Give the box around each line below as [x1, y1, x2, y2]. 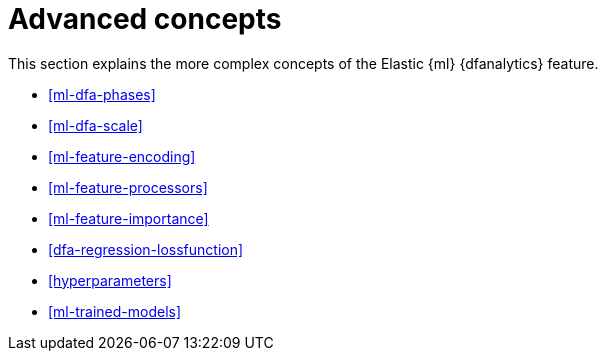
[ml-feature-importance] [48, 209, 209, 227]
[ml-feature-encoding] [48, 147, 196, 165]
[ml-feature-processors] [48, 178, 208, 196]
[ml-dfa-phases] [48, 85, 156, 103]
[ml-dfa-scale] [48, 116, 143, 134]
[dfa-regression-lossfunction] [48, 240, 244, 258]
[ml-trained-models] [48, 302, 182, 320]
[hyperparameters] [48, 271, 172, 289]
